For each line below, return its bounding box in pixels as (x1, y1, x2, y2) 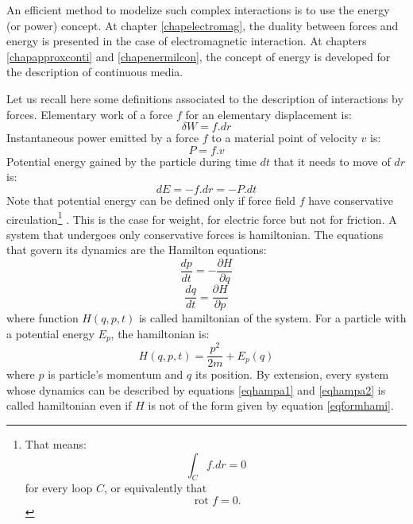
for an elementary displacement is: (185, 106, 352, 122)
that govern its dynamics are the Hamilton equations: (6, 241, 267, 258)
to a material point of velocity (211, 129, 357, 146)
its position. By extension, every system (195, 366, 389, 383)
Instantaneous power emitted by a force (6, 129, 199, 146)
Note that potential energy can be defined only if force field (6, 191, 296, 208)
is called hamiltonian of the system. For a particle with (138, 310, 407, 326)
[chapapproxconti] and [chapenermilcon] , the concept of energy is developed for (6, 48, 391, 64)
